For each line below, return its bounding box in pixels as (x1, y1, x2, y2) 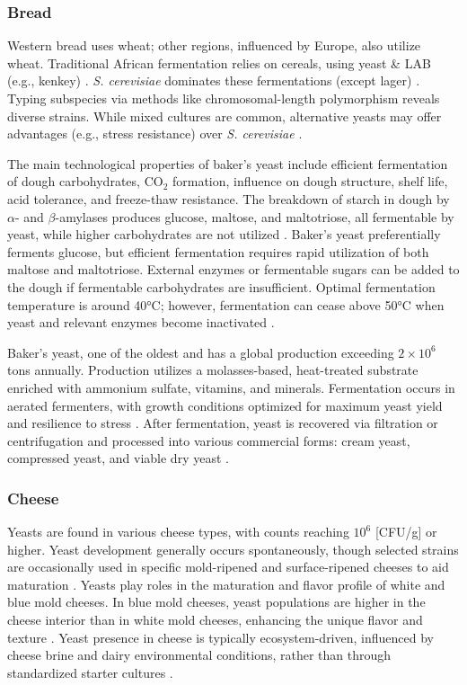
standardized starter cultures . (7, 663, 173, 681)
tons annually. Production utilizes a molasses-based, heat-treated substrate (7, 360, 419, 379)
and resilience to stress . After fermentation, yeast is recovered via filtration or (7, 414, 438, 432)
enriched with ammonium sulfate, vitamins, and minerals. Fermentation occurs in (7, 378, 455, 396)
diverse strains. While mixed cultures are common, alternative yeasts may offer (7, 106, 442, 125)
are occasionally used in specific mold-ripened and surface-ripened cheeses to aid (7, 557, 449, 576)
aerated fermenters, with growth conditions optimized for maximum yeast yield (7, 396, 443, 414)
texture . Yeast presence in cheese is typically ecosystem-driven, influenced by (7, 627, 434, 646)
